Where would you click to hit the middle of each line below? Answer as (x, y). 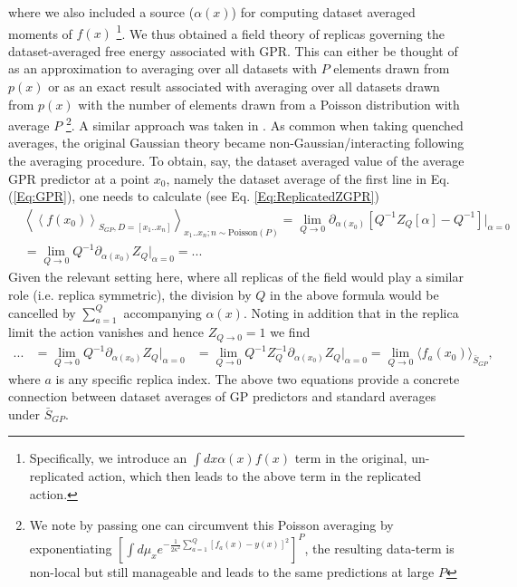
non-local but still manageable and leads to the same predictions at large (232, 571)
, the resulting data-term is (379, 548)
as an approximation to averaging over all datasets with (163, 68)
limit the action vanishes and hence (106, 332)
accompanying (163, 312)
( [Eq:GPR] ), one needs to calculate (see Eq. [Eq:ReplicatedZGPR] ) (194, 196)
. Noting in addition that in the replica (351, 312)
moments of (40, 33)
